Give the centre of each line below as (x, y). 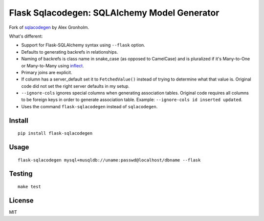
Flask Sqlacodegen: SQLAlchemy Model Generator (114, 13)
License (21, 200)
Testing (21, 174)
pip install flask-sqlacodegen (55, 133)
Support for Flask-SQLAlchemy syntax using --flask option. (83, 45)
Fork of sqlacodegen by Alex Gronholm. (49, 27)
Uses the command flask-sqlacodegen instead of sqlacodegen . (89, 106)
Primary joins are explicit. (47, 72)
